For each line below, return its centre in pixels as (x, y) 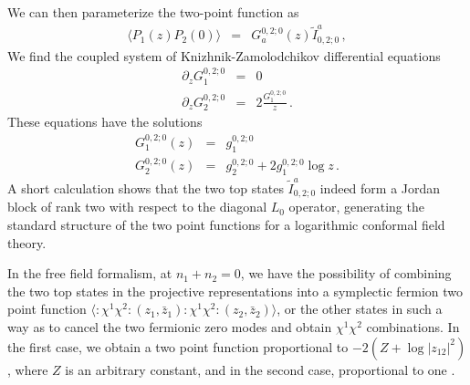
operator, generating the (356, 207)
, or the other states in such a (360, 309)
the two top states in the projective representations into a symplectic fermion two (235, 291)
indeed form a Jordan (380, 187)
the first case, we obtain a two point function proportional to (178, 346)
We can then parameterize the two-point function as (153, 12)
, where (28, 369)
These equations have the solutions (105, 122)
